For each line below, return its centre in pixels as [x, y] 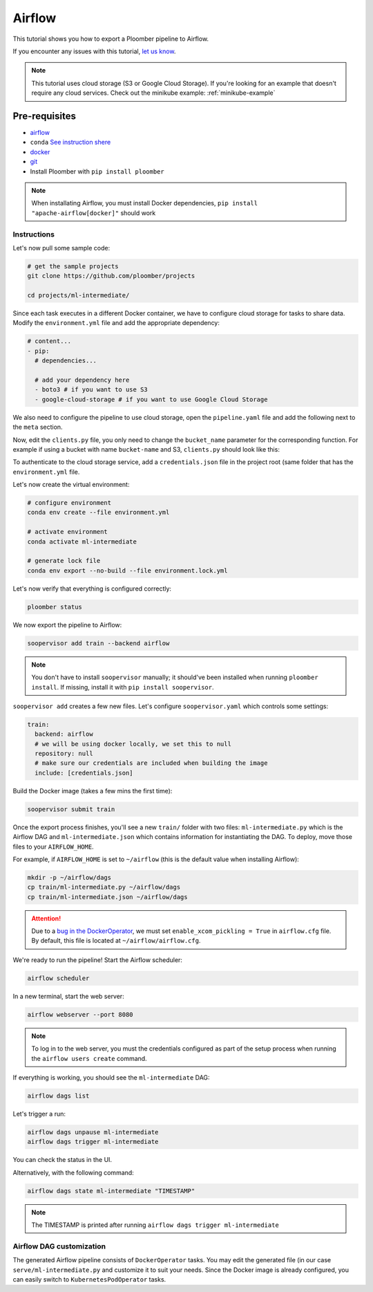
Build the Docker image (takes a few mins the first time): [93, 791]
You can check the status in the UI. [63, 1160]
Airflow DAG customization [59, 1246]
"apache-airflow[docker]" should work [94, 213]
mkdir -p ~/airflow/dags [69, 877]
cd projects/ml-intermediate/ [78, 295]
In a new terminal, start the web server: [68, 996]
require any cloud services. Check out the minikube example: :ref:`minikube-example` [153, 93]
